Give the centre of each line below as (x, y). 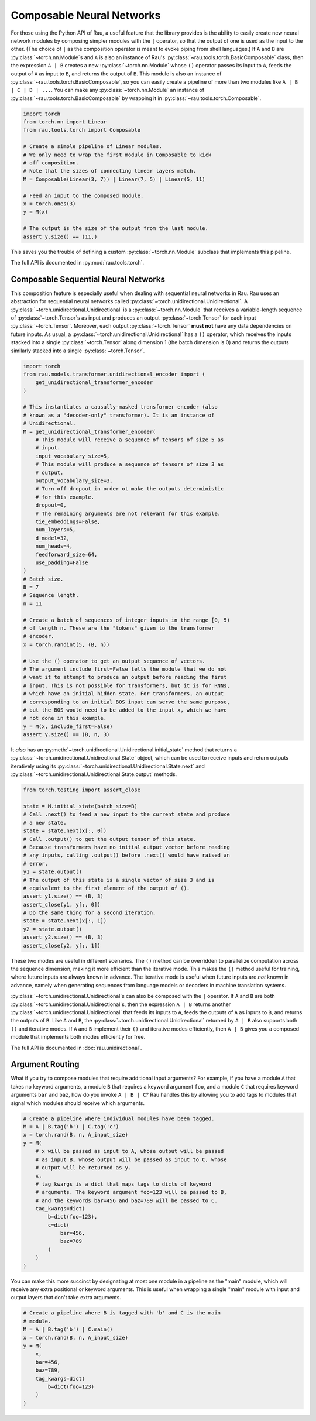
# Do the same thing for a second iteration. (90, 913)
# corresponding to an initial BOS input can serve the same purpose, (127, 702)
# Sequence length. (51, 595)
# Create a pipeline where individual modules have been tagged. (119, 1118)
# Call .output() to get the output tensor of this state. (109, 839)
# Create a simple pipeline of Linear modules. (92, 147)
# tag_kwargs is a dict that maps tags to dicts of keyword (123, 1184)
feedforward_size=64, (66, 554)
